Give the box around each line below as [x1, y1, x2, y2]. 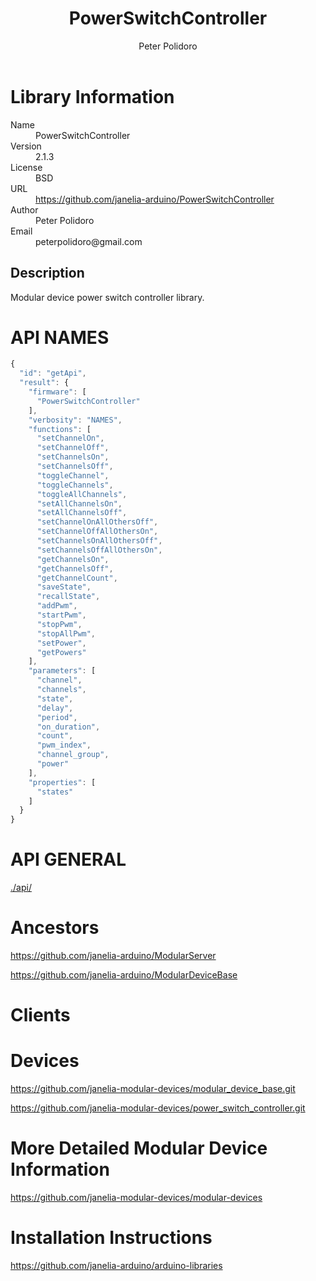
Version [10, 140, 42, 152]
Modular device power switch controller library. [10, 291, 205, 303]
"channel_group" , [36, 750, 110, 760]
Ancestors [10, 917, 100, 939]
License [10, 161, 43, 173]
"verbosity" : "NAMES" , [28, 415, 123, 425]
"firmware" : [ [28, 387, 87, 397]
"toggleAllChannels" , [36, 489, 128, 499]
